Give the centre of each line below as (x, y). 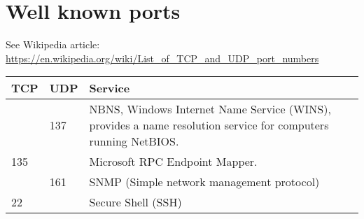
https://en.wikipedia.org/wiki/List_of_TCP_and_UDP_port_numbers (162, 58)
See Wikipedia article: (53, 44)
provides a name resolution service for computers (209, 125)
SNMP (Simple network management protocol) (204, 182)
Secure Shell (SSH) (135, 202)
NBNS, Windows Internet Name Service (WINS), (210, 109)
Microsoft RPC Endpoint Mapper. (173, 162)
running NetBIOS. (134, 141)
